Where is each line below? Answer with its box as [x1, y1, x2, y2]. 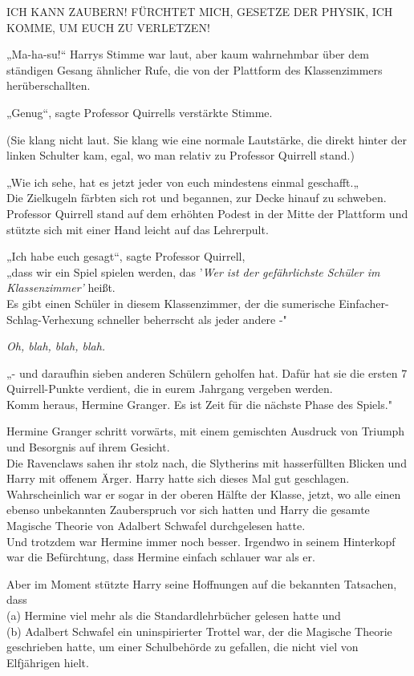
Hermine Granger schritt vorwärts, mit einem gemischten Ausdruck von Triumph [6, 423, 405, 439]
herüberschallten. [6, 77, 91, 94]
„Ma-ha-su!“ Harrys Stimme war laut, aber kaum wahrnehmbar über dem [6, 46, 369, 63]
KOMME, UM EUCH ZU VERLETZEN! [6, 18, 210, 35]
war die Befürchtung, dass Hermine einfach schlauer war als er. [6, 548, 315, 565]
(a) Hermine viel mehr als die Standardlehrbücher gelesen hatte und [6, 607, 341, 623]
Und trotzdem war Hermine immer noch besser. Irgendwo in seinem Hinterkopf [6, 532, 396, 549]
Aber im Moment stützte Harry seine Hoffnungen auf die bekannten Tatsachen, [6, 575, 397, 592]
